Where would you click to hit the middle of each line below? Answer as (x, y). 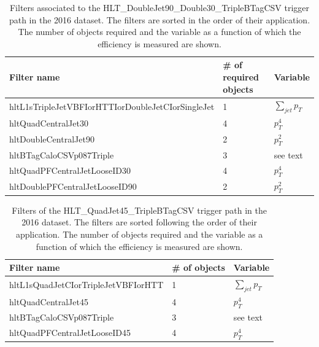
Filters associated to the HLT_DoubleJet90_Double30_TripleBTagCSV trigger (159, 7)
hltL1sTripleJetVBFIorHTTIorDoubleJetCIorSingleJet (112, 106)
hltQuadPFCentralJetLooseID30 (70, 170)
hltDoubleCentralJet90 (52, 139)
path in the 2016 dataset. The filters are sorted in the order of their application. (159, 19)
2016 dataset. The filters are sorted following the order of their (139, 222)
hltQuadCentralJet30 (49, 123)
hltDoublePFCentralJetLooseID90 (73, 186)
